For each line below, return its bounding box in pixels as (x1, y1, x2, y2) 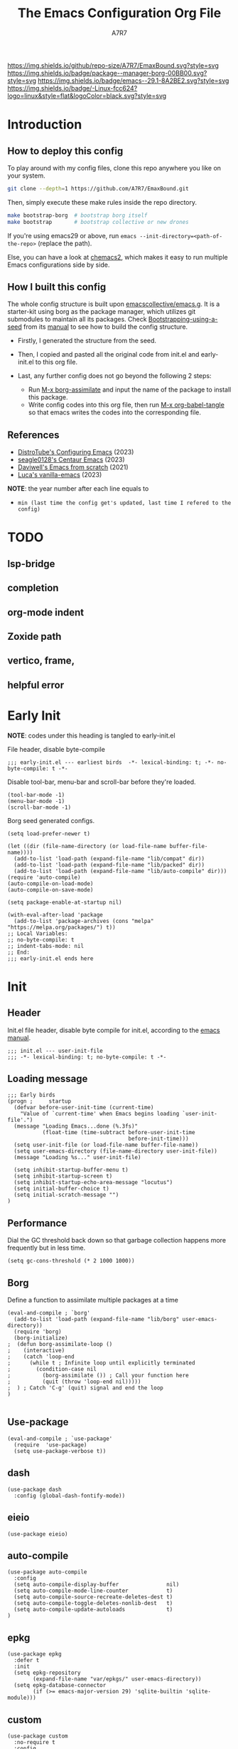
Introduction (7, 116, 82, 133)
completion (7, 582, 59, 594)
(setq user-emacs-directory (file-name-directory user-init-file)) (13, 1148, 218, 1155)
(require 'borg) (13, 1328, 62, 1335)
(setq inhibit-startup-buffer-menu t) (13, 1166, 129, 1174)
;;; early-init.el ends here (7, 954, 94, 962)
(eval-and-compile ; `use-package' (7, 1435, 113, 1442)
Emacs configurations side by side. (7, 260, 110, 269)
